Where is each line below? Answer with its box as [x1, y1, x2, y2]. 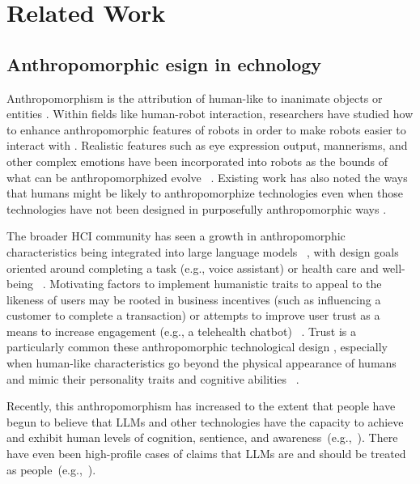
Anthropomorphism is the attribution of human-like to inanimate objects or [6, 89, 383, 106]
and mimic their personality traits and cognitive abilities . [6, 370, 299, 387]
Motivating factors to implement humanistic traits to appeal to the [49, 275, 382, 292]
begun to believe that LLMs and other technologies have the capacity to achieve [6, 413, 404, 430]
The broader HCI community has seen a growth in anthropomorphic [6, 227, 346, 244]
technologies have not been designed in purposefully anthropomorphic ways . [6, 200, 387, 217]
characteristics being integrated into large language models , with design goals [6, 243, 399, 260]
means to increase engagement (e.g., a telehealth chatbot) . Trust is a [6, 322, 356, 339]
